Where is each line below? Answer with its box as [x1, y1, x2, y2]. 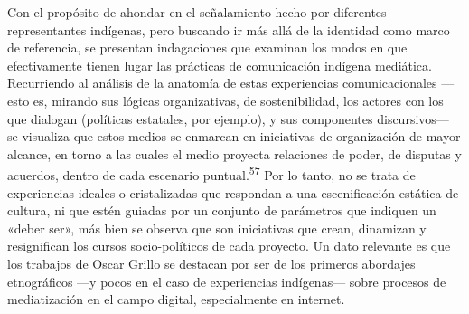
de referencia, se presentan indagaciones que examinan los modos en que [7, 38, 408, 57]
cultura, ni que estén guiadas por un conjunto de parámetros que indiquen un [7, 201, 436, 220]
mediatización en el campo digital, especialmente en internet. [7, 290, 345, 309]
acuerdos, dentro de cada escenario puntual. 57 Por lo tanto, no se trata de [7, 163, 416, 184]
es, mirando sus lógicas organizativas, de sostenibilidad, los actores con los [33, 90, 444, 109]
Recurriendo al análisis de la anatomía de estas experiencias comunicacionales [7, 73, 437, 92]
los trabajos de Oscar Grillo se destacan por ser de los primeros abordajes [7, 253, 416, 272]
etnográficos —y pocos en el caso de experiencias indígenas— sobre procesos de [7, 271, 446, 290]
